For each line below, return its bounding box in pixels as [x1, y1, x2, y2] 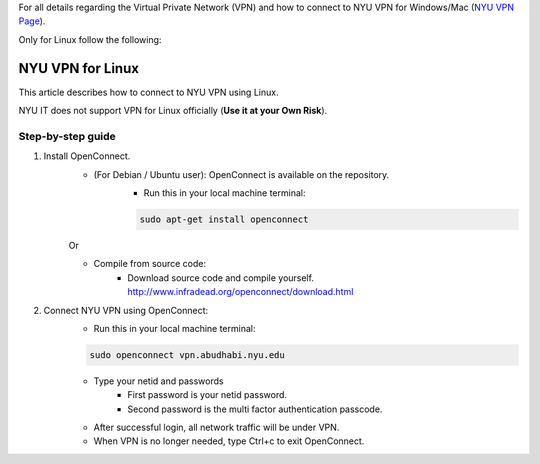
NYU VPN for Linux [18, 60, 140, 77]
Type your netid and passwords [93, 375, 224, 387]
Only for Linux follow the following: [18, 33, 162, 45]
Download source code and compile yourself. [127, 271, 315, 284]
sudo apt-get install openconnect [139, 213, 309, 225]
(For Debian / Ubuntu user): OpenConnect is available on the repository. [93, 168, 390, 180]
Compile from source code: [93, 258, 207, 270]
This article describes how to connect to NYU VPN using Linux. [18, 86, 279, 98]
